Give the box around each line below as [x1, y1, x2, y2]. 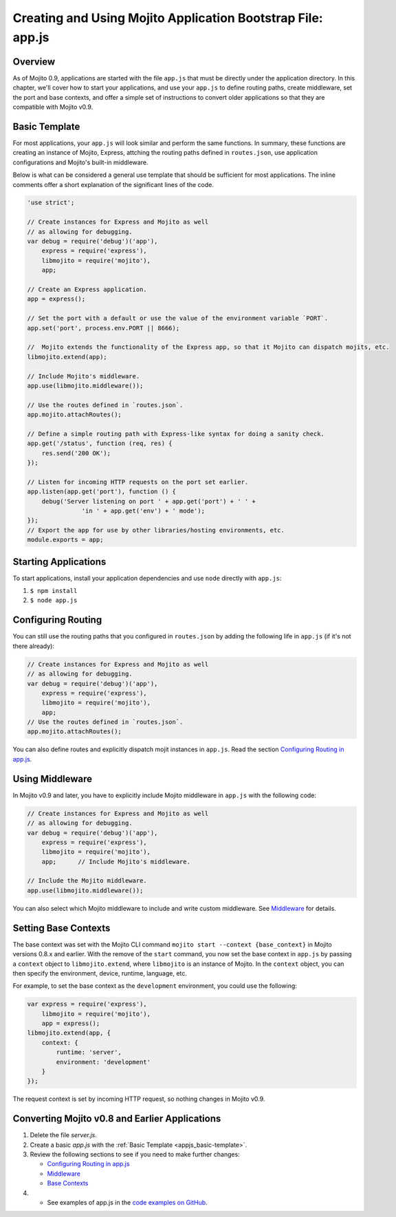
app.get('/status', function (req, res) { [27, 440, 173, 447]
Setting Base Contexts [12, 922, 111, 934]
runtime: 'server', [56, 1048, 122, 1056]
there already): [12, 642, 55, 650]
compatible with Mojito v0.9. [12, 103, 93, 111]
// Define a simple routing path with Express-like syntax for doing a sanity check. [27, 430, 324, 438]
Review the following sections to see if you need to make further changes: [30, 1150, 240, 1159]
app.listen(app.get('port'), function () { [27, 488, 177, 495]
